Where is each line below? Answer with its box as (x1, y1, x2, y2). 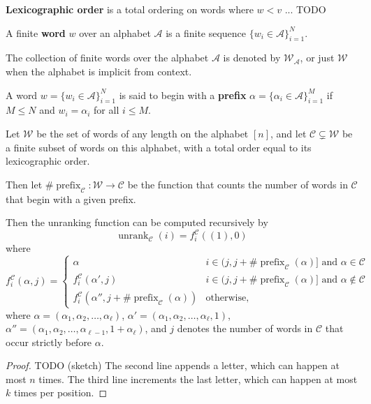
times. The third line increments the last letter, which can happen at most (38, 371, 358, 386)
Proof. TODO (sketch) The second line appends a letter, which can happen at (6, 358, 340, 373)
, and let (270, 126, 307, 140)
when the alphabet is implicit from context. (6, 63, 192, 78)
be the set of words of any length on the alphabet (36, 126, 249, 140)
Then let (6, 177, 43, 191)
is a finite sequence (166, 25, 247, 40)
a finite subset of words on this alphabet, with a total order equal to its (6, 140, 312, 154)
